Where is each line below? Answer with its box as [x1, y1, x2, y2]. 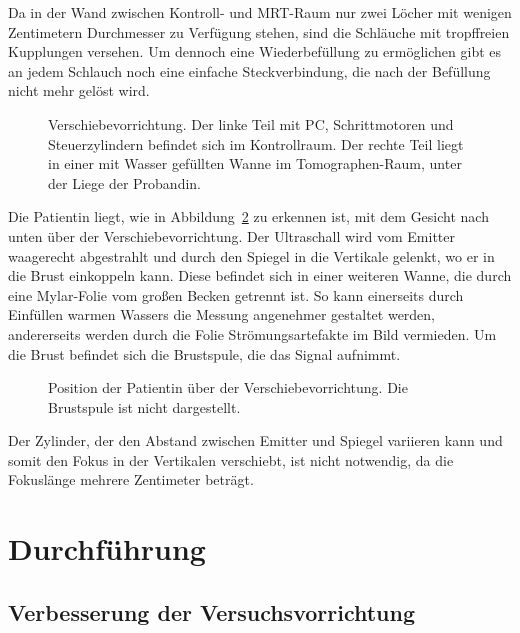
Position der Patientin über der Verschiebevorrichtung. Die [48, 377, 408, 398]
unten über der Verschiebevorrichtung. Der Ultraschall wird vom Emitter [8, 225, 455, 246]
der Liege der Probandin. [48, 172, 201, 193]
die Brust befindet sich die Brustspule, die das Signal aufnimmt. [8, 343, 401, 364]
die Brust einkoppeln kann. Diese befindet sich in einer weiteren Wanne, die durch [8, 265, 512, 286]
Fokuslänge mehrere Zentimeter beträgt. [8, 469, 254, 490]
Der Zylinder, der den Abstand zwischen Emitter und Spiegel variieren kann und [8, 430, 503, 451]
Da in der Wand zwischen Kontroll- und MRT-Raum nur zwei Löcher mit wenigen [8, 2, 512, 22]
